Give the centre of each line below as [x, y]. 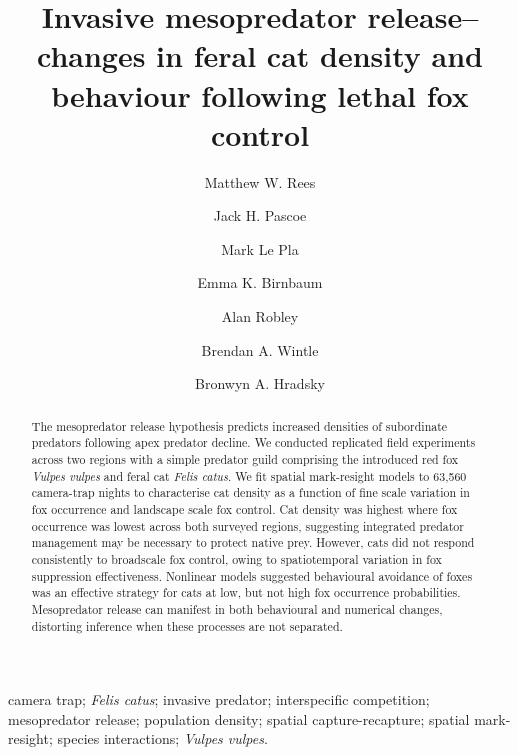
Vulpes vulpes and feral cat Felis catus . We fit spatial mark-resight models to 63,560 [249, 475]
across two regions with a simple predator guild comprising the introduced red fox [245, 458]
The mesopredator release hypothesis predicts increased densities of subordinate [239, 425]
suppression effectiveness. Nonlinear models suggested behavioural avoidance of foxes [252, 575]
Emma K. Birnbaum [260, 282]
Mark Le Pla [260, 248]
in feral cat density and [319, 55]
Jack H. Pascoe [260, 215]
